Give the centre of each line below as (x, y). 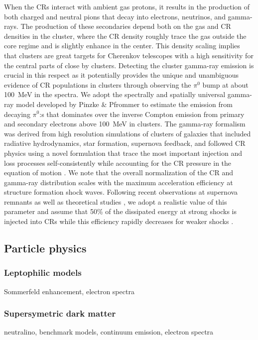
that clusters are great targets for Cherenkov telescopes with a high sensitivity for (129, 55)
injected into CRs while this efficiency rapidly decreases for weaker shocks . (119, 221)
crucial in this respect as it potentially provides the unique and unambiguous (122, 75)
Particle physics (45, 248)
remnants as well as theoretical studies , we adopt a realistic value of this (116, 201)
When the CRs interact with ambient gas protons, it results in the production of (127, 6)
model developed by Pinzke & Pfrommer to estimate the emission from (124, 104)
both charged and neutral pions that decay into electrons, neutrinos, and (115, 16)
